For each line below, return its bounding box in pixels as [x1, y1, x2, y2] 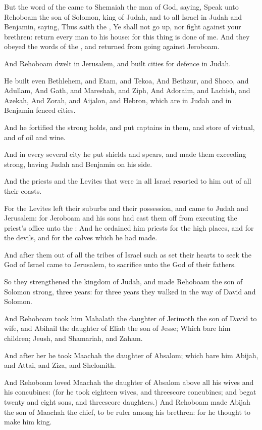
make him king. [4, 416, 52, 427]
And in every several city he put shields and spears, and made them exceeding [4, 149, 246, 159]
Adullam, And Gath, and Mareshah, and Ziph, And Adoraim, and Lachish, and [4, 85, 250, 96]
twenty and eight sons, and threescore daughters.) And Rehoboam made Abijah [4, 397, 250, 407]
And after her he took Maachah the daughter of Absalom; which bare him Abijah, [4, 350, 258, 360]
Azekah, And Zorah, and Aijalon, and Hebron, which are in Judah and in [4, 95, 232, 105]
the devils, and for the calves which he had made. [4, 232, 158, 243]
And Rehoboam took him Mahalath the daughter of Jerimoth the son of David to [4, 313, 257, 323]
